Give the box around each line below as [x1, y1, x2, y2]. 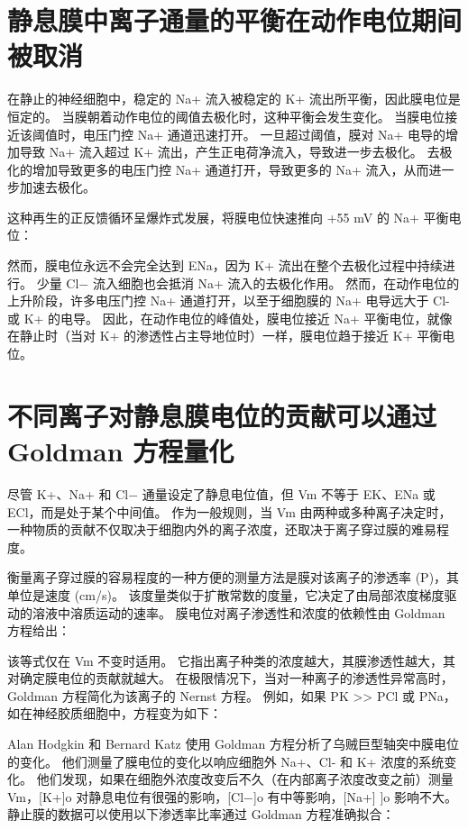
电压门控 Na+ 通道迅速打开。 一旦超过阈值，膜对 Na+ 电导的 [82, 124, 446, 143]
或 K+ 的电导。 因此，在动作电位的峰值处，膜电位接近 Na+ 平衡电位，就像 [7, 308, 453, 327]
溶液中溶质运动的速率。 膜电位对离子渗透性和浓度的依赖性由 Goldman [32, 603, 445, 622]
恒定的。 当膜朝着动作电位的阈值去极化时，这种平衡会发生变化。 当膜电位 [7, 106, 445, 125]
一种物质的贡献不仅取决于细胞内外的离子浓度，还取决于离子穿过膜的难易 [7, 520, 436, 539]
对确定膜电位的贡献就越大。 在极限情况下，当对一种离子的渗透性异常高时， [7, 669, 454, 688]
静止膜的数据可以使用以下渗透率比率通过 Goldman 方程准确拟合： [7, 805, 395, 824]
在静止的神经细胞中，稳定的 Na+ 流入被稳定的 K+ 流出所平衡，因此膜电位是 [7, 89, 461, 108]
